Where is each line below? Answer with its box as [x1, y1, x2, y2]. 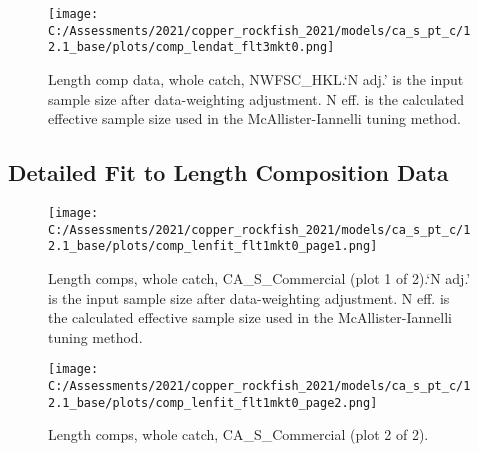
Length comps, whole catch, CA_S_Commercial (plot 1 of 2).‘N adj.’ [48, 267, 471, 288]
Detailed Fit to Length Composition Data [8, 157, 449, 188]
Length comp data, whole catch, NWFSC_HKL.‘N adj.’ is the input [48, 68, 464, 89]
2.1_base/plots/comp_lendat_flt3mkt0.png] [48, 40, 335, 55]
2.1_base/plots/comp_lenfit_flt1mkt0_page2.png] [48, 395, 378, 410]
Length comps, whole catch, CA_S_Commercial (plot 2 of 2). [48, 424, 429, 445]
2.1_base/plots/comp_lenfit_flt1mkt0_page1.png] [48, 239, 378, 254]
